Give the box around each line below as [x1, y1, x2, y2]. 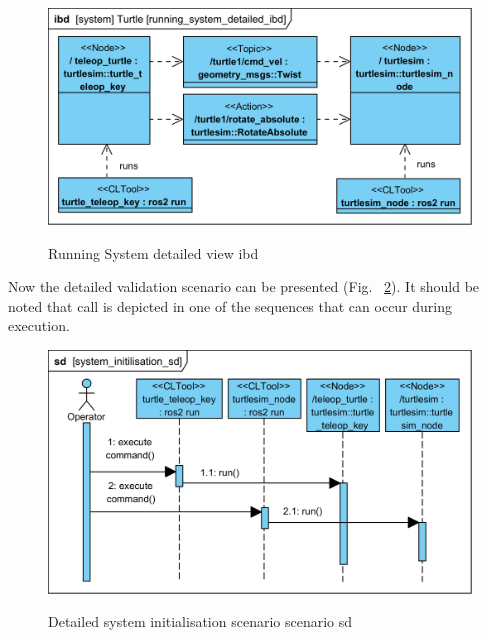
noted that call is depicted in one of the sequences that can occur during [8, 295, 453, 316]
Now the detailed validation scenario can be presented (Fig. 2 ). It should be [8, 276, 480, 297]
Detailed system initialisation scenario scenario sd [48, 611, 353, 632]
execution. [8, 315, 70, 336]
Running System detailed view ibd [48, 242, 259, 263]
